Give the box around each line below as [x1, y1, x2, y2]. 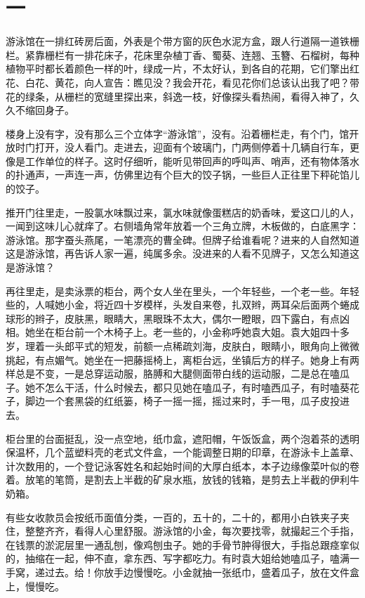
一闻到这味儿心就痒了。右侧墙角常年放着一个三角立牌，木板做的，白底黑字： [6, 219, 359, 233]
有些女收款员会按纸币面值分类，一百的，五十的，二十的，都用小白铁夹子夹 [6, 509, 350, 524]
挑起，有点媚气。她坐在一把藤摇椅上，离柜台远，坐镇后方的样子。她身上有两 [6, 352, 359, 367]
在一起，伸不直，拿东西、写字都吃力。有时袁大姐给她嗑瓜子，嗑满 [44, 551, 350, 566]
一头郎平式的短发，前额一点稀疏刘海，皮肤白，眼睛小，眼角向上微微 [44, 339, 359, 353]
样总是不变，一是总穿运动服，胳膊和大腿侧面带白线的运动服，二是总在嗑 [6, 366, 340, 381]
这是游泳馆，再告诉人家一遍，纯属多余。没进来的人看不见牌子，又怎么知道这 [6, 246, 359, 261]
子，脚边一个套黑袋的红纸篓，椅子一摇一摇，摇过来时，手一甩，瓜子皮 [6, 394, 330, 408]
